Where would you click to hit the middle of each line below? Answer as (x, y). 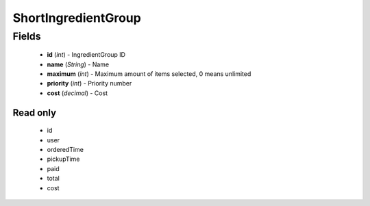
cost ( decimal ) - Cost (77, 93)
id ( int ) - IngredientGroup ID (86, 55)
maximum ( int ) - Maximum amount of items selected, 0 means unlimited (149, 74)
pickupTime (63, 159)
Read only (35, 113)
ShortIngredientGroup (77, 18)
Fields (27, 36)
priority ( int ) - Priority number (89, 83)
